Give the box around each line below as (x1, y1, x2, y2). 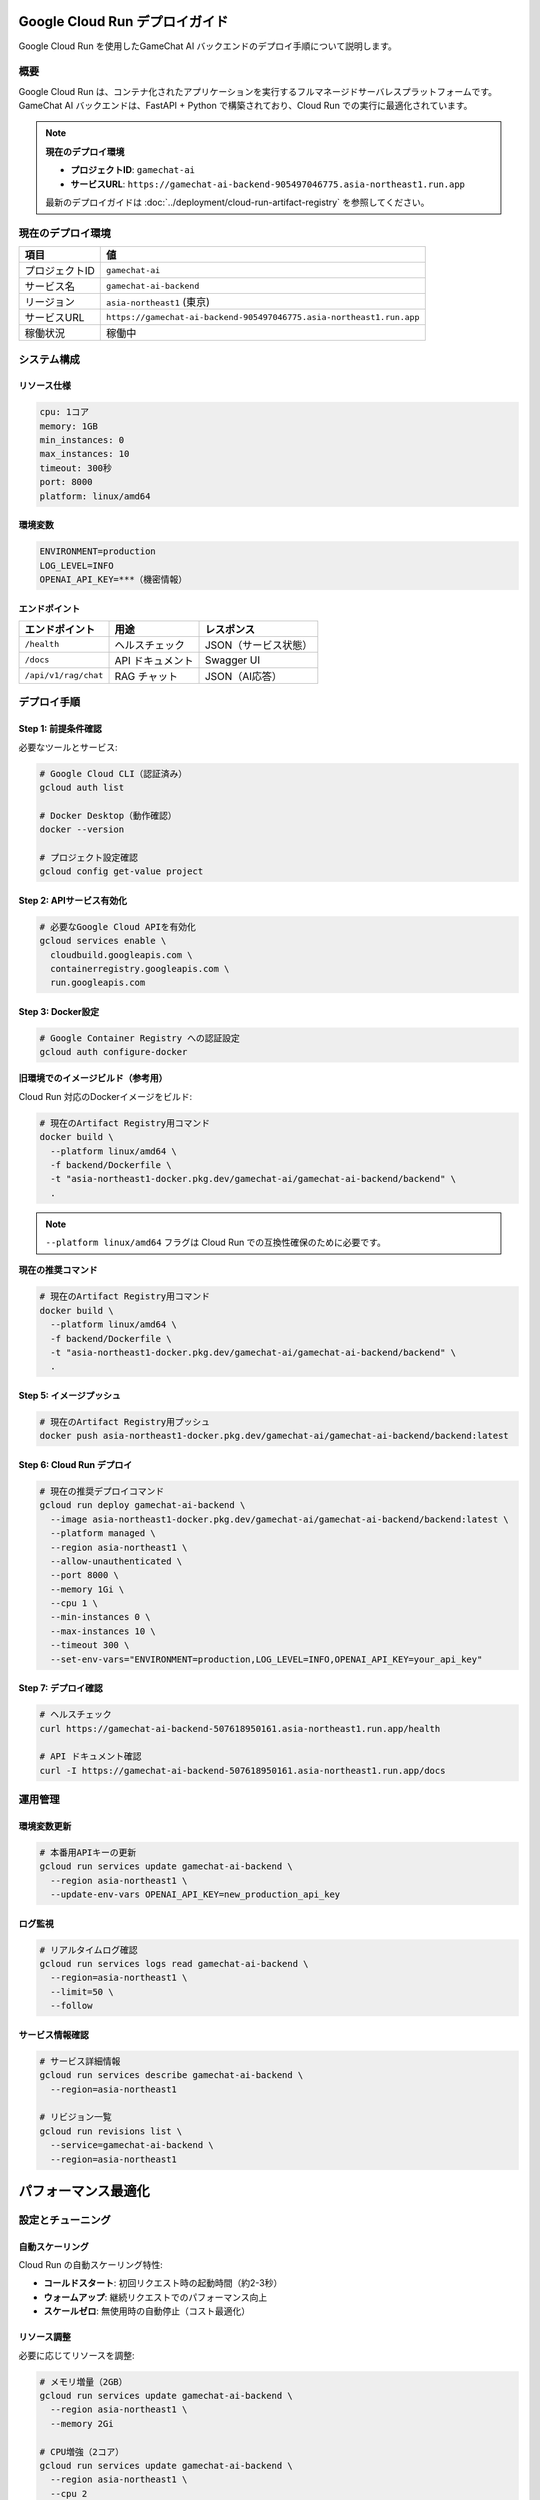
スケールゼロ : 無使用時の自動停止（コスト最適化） (43, 2305, 250, 2317)
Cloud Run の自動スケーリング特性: (18, 2259, 164, 2271)
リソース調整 (18, 2331, 72, 2343)
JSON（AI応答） (204, 669, 282, 683)
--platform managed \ (50, 1528, 157, 1539)
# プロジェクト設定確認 (39, 851, 139, 863)
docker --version (39, 824, 125, 835)
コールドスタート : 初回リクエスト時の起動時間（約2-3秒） (43, 2277, 283, 2289)
